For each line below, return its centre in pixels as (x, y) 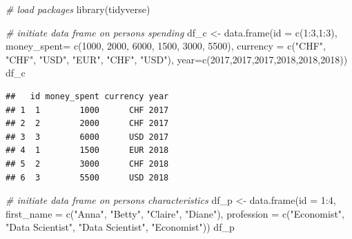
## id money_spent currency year (87, 96)
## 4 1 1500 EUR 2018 (87, 150)
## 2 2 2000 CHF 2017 (87, 124)
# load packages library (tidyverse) (78, 9)
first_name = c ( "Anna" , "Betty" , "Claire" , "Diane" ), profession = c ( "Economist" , (175, 213)
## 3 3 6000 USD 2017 (87, 137)
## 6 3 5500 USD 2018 (87, 177)
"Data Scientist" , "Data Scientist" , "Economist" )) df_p (120, 227)
